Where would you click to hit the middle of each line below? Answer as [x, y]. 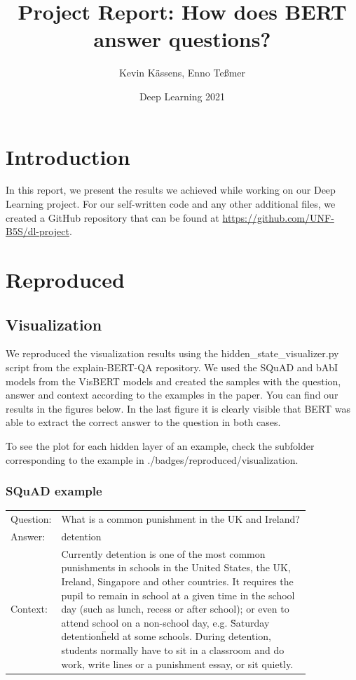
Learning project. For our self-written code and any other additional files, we [171, 204]
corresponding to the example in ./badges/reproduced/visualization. [152, 459]
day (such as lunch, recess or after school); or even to [175, 609]
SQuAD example [54, 491]
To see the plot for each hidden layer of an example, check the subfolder [160, 445]
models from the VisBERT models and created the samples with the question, [173, 381]
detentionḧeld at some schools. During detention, [166, 636]
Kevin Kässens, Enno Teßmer [182, 73]
